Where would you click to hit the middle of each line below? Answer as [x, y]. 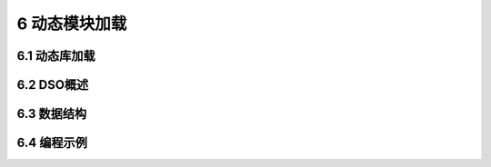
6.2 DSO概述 [53, 85]
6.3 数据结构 [52, 114]
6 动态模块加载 [72, 24]
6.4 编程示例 [52, 143]
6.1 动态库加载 [56, 56]
